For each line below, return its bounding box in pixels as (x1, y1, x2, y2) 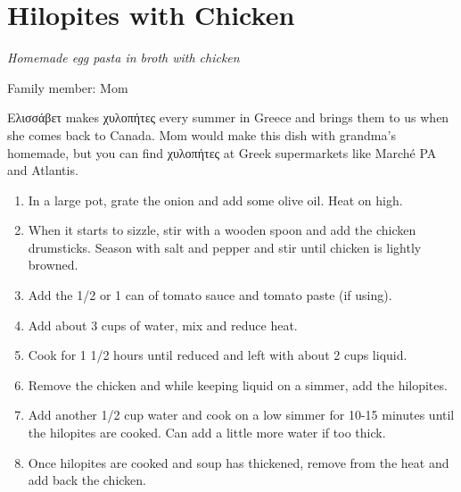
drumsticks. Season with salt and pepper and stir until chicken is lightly (28, 238, 422, 256)
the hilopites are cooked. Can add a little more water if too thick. (28, 423, 386, 442)
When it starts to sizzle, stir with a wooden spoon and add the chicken (28, 221, 416, 239)
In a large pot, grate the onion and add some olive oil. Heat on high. (28, 190, 403, 209)
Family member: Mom (7, 78, 128, 96)
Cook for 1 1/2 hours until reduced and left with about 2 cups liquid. (28, 346, 407, 364)
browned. (28, 255, 78, 274)
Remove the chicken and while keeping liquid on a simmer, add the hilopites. (28, 375, 448, 394)
